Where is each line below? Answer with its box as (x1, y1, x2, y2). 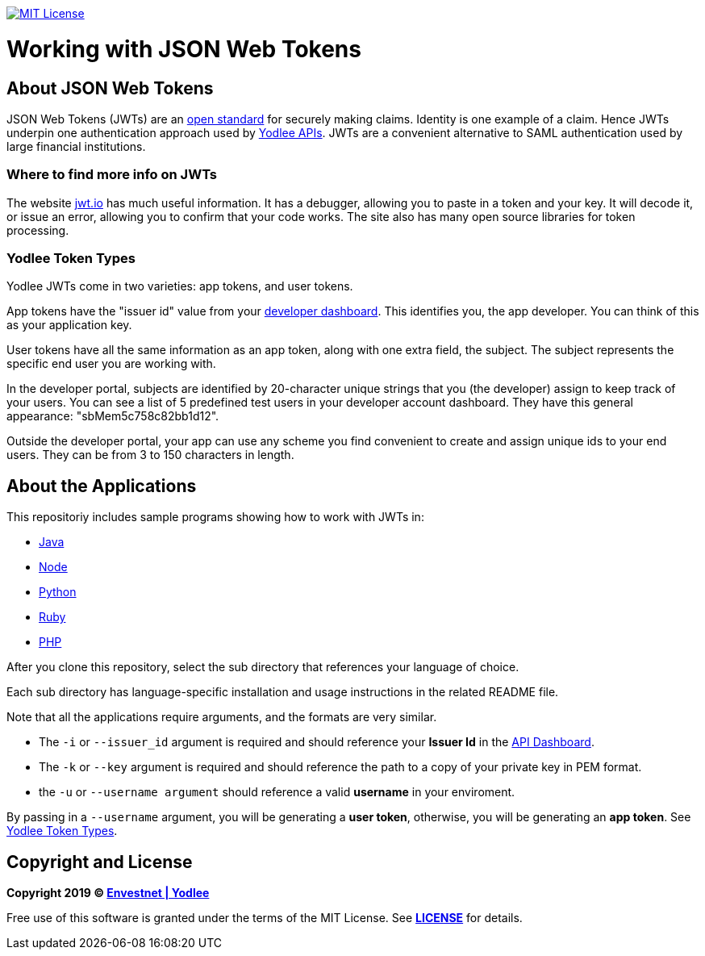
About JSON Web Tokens (6, 77, 214, 98)
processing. (6, 223, 69, 237)
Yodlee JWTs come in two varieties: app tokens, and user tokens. (6, 279, 353, 294)
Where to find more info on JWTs (6, 166, 218, 183)
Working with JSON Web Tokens (6, 35, 361, 63)
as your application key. (6, 318, 132, 332)
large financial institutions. (6, 139, 146, 153)
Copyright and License (6, 851, 193, 872)
